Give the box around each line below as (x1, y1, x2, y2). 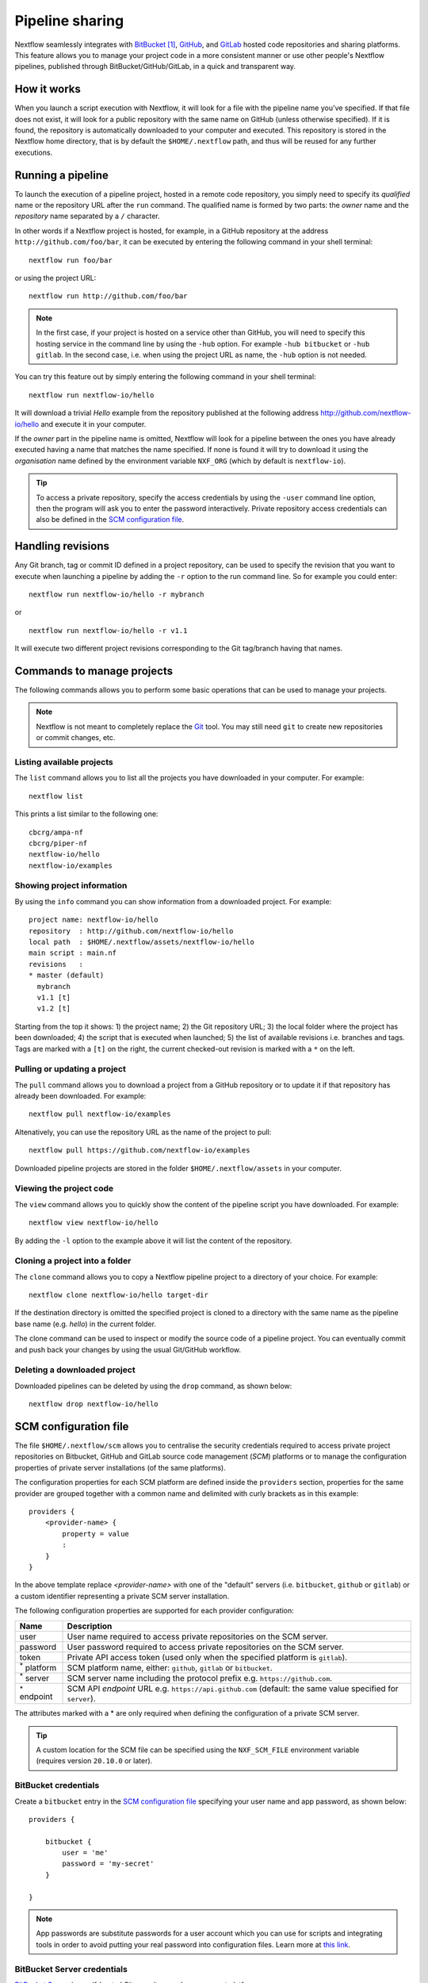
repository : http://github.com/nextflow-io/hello (29, 926, 234, 935)
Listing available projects (14, 757, 114, 767)
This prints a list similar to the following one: (14, 809, 159, 819)
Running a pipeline (14, 168, 109, 182)
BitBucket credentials (14, 1780, 100, 1791)
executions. (14, 148, 53, 157)
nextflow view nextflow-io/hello (29, 1218, 159, 1227)
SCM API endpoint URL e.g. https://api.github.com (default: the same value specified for (67, 1683, 399, 1694)
